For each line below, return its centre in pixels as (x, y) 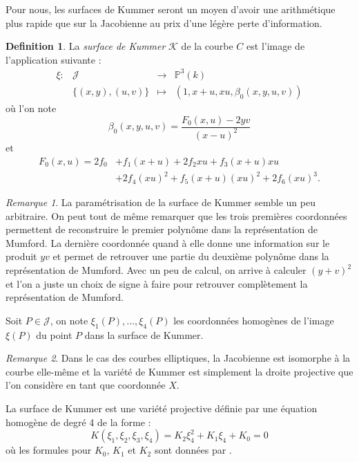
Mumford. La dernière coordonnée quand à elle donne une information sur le (168, 242)
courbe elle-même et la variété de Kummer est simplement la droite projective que (179, 371)
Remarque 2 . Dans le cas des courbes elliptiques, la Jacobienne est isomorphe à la (178, 358)
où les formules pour (49, 450)
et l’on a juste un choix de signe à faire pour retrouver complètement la (157, 283)
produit (21, 256)
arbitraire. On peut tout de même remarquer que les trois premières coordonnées (176, 215)
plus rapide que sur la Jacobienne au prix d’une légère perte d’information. (164, 22)
